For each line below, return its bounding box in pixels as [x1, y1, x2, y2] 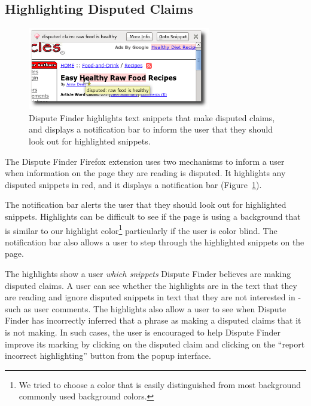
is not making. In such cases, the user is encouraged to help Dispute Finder [5, 326, 281, 339]
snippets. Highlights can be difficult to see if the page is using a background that [5, 210, 301, 223]
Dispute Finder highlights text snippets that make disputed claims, [29, 111, 275, 124]
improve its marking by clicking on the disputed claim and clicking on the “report [5, 337, 305, 350]
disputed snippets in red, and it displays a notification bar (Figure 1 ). [5, 178, 262, 190]
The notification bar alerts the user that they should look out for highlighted [5, 198, 286, 211]
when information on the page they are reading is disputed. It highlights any [5, 167, 286, 179]
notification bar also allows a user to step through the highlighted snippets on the [5, 235, 304, 248]
